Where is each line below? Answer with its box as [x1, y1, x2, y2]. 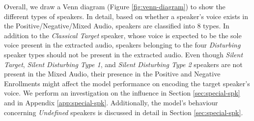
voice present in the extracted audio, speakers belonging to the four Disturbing [4, 40, 241, 50]
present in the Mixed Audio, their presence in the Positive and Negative [4, 69, 221, 79]
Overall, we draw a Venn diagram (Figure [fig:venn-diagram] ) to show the [4, 1, 226, 11]
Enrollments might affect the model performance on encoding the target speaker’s [4, 78, 250, 88]
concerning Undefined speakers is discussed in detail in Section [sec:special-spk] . [4, 107, 243, 117]
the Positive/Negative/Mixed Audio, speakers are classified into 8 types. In [4, 21, 229, 31]
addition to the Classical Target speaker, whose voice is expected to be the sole [4, 30, 242, 40]
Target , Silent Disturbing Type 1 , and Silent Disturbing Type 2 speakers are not [4, 59, 243, 69]
